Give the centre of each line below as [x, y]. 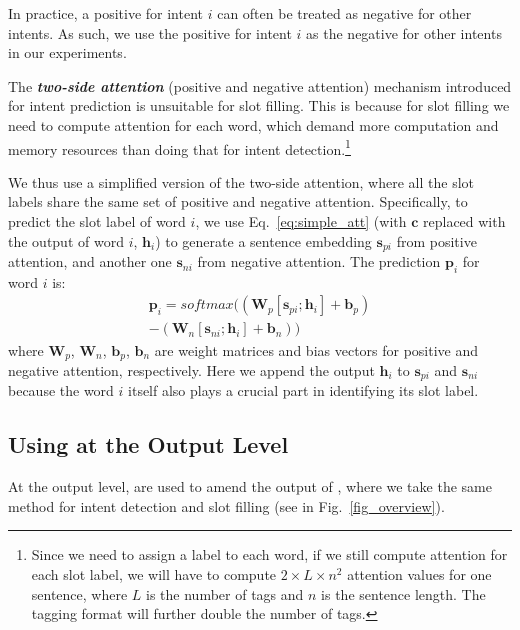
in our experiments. [67, 52]
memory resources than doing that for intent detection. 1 [179, 147]
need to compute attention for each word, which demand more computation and [253, 124]
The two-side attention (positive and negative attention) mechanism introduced [260, 85]
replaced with [464, 221]
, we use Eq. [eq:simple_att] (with [301, 221]
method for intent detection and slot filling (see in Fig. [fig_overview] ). [226, 505]
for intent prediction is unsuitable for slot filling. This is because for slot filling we [259, 105]
